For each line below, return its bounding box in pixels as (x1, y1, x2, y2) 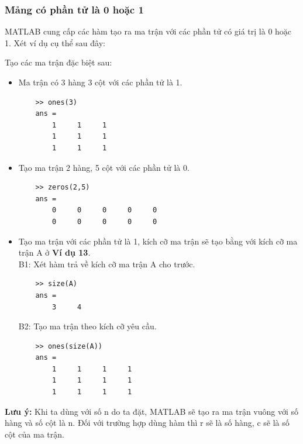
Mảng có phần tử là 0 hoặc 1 (5, 2, 144, 16)
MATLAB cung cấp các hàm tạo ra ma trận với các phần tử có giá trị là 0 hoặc (5, 25, 292, 37)
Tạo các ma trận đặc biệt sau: (5, 56, 112, 68)
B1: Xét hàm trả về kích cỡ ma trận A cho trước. (18, 257, 195, 270)
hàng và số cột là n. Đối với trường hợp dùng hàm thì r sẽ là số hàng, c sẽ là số (5, 417, 290, 429)
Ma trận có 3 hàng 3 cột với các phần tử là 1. (18, 76, 183, 88)
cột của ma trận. (5, 428, 64, 440)
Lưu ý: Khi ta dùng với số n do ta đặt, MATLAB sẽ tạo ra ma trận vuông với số (5, 405, 299, 417)
